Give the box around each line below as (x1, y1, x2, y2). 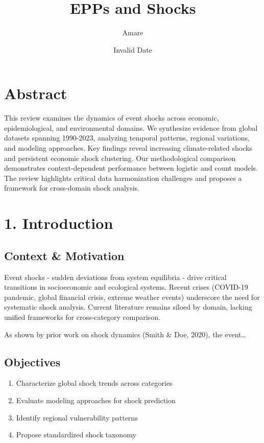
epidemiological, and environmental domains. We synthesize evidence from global (4, 122, 258, 133)
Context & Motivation (4, 247, 125, 263)
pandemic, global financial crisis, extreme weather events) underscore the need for (4, 291, 260, 302)
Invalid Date (113, 44, 152, 55)
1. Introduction (4, 213, 113, 234)
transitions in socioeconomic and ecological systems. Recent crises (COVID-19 (4, 282, 248, 292)
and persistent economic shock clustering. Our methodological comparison (4, 152, 236, 163)
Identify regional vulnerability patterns (16, 412, 138, 423)
